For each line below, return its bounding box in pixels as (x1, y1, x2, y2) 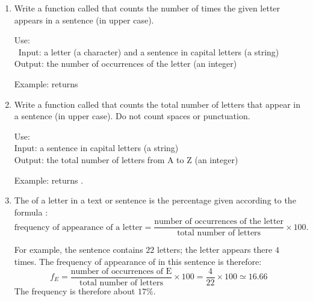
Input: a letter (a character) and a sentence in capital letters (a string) (18, 45, 279, 58)
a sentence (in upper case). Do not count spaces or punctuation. (14, 110, 250, 122)
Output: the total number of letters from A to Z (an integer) (14, 153, 238, 166)
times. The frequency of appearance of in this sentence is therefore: (14, 255, 262, 267)
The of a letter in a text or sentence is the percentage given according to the (14, 194, 296, 206)
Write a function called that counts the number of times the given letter (14, 2, 280, 14)
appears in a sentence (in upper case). (14, 13, 154, 26)
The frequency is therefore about (14, 284, 135, 297)
